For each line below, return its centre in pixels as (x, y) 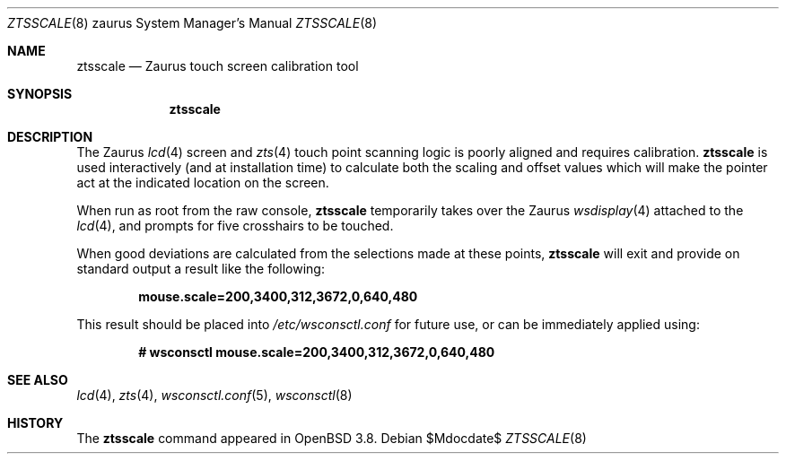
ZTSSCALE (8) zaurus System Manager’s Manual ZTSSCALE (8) (192, 23)
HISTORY (35, 423)
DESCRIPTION (50, 137)
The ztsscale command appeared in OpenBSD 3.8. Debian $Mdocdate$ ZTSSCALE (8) (332, 438)
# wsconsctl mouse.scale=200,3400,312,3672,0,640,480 (317, 352)
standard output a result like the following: (201, 269)
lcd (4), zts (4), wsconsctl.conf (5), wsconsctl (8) (214, 395)
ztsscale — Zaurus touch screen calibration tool (218, 66)
